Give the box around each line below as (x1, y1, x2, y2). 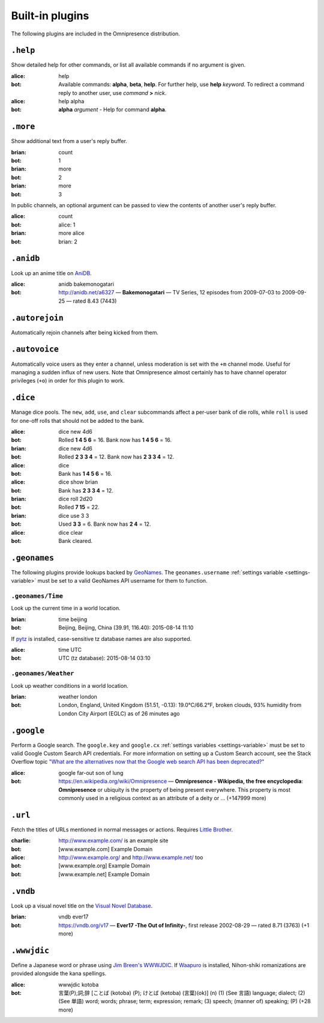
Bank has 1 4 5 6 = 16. (58, 470, 112, 477)
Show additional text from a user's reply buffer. (11, 138, 127, 145)
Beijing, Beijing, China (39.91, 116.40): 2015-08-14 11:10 (58, 624, 194, 631)
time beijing (58, 616, 88, 623)
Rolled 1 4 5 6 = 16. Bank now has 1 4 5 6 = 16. (58, 436, 172, 444)
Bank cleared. (58, 538, 93, 545)
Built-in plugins (11, 9, 89, 22)
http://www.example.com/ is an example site (58, 837, 169, 844)
